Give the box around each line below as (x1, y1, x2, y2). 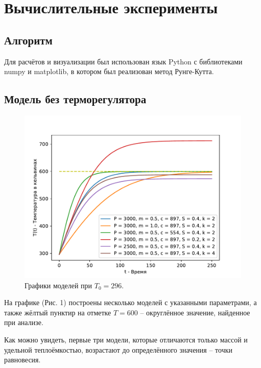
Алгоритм (4, 32, 53, 48)
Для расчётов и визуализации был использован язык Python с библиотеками (4, 56, 243, 66)
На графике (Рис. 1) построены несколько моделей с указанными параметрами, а (4, 297, 257, 308)
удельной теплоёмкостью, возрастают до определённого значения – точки (4, 344, 233, 355)
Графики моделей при (25, 280, 92, 290)
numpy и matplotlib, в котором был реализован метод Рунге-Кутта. (4, 66, 214, 77)
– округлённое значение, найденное (140, 307, 250, 317)
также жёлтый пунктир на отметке (4, 307, 111, 317)
